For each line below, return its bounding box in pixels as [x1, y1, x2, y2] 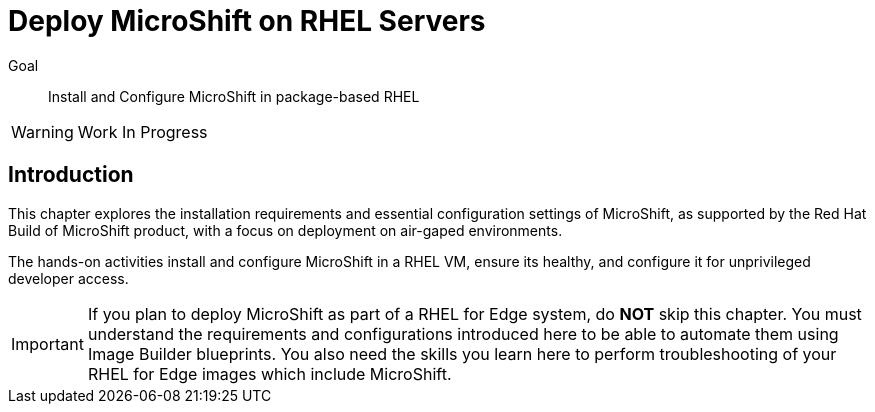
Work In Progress [77, 121, 208, 142]
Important [11, 333, 84, 354]
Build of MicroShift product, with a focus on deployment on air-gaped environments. [8, 221, 563, 239]
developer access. [8, 269, 129, 287]
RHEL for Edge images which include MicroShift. [87, 363, 452, 384]
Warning [11, 121, 74, 142]
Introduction [8, 162, 134, 188]
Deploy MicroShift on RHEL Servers [8, 4, 486, 38]
